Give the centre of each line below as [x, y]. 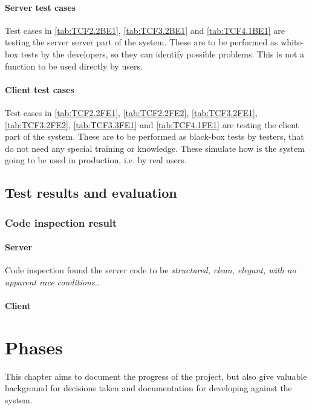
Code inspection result [61, 222]
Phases [34, 347]
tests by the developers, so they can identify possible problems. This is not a [163, 54]
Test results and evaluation [91, 193]
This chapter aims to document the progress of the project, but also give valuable [156, 376]
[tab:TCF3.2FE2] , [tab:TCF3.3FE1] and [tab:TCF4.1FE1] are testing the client [152, 124]
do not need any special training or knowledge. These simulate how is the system [155, 148]
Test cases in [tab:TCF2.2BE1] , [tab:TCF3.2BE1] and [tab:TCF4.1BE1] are [145, 30]
